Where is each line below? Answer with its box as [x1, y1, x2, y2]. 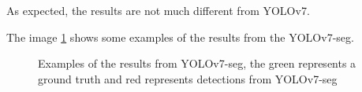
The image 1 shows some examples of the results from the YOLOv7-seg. [6, 28, 354, 45]
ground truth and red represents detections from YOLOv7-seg [38, 70, 338, 86]
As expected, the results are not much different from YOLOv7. [6, 2, 310, 18]
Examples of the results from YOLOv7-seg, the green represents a [38, 55, 356, 72]
